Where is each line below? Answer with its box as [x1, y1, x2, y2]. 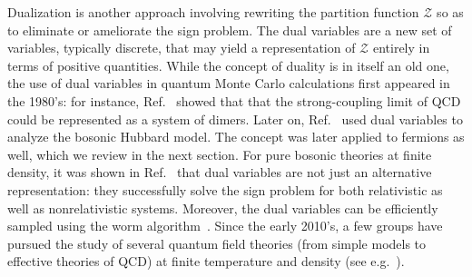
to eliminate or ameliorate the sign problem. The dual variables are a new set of [7, 20, 452, 39]
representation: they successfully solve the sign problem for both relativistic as [7, 180, 443, 199]
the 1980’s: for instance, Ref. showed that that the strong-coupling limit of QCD [7, 91, 461, 110]
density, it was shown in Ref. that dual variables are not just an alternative [7, 163, 432, 182]
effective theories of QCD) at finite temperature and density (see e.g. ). [7, 252, 405, 271]
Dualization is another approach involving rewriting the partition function [7, 3, 419, 21]
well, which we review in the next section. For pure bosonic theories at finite [7, 144, 432, 163]
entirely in [372, 38, 430, 57]
